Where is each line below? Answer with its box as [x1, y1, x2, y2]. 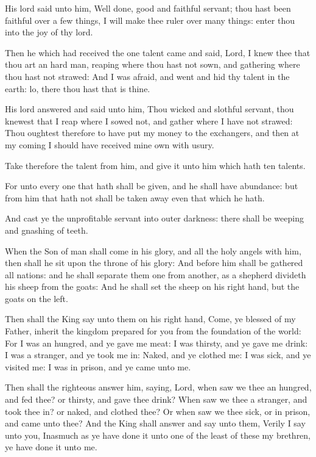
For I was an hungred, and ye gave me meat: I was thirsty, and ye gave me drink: [5, 336, 308, 349]
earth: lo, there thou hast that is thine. [5, 82, 150, 95]
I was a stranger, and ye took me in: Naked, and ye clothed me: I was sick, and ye [5, 348, 311, 361]
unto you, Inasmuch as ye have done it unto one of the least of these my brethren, [5, 428, 311, 441]
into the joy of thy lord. [5, 26, 93, 38]
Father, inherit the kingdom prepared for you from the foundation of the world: [5, 325, 301, 337]
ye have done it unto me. [5, 441, 97, 453]
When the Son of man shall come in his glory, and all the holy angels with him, [5, 244, 301, 257]
